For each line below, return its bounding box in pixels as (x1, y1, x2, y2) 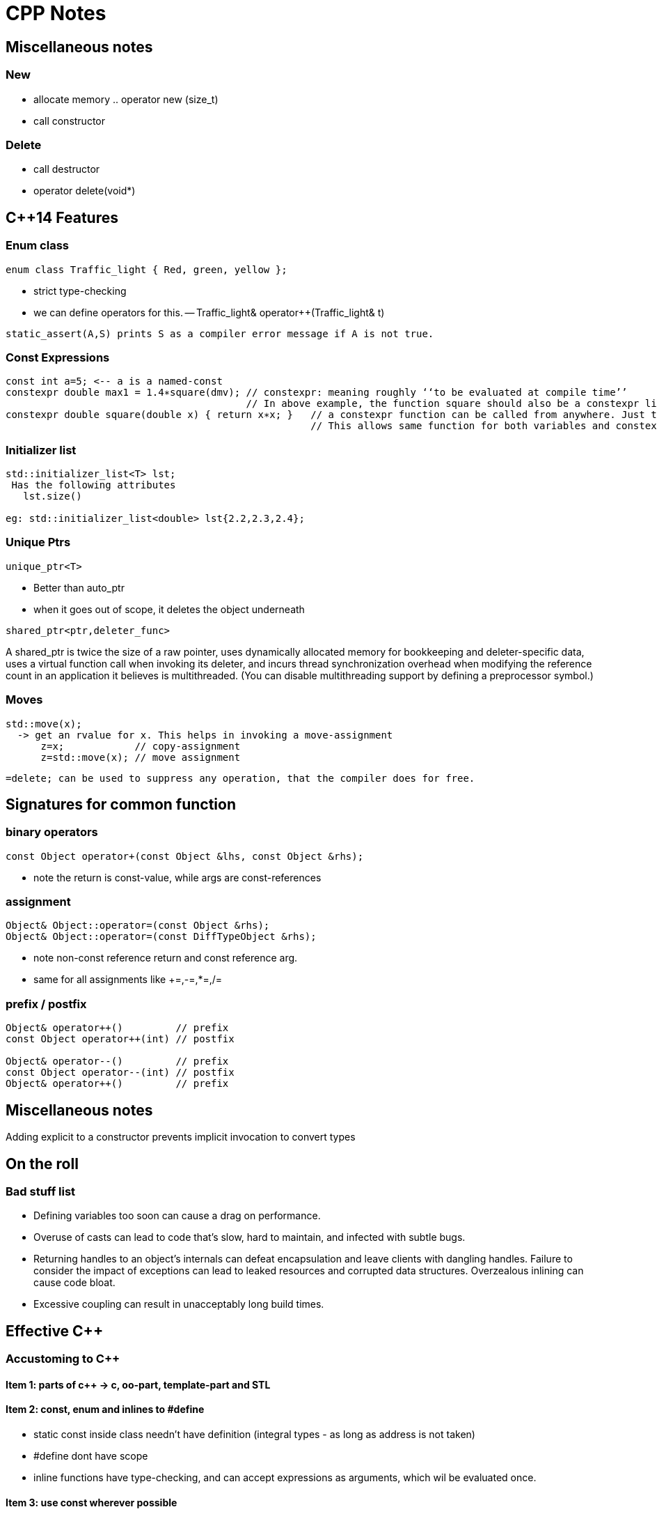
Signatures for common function (6, 795, 237, 813)
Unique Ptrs (6, 535, 71, 550)
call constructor (33, 114, 106, 127)
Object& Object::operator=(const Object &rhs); (6, 920, 270, 932)
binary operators (6, 825, 98, 840)
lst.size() (23, 490, 82, 502)
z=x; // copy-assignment (40, 740, 241, 752)
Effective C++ (6, 1322, 104, 1340)
